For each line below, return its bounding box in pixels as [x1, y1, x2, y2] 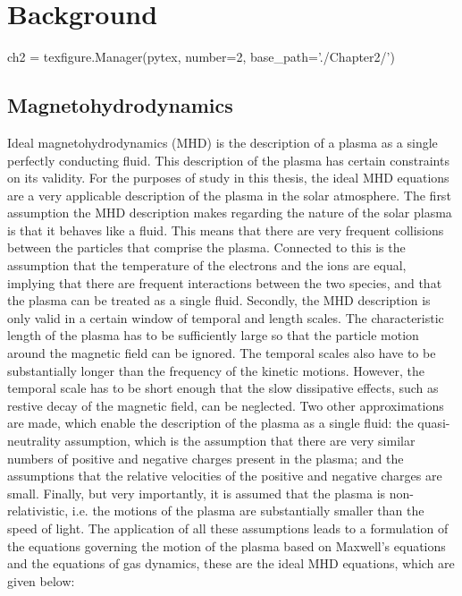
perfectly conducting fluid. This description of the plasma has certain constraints [7, 150, 449, 169]
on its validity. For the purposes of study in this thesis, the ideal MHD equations [7, 168, 449, 187]
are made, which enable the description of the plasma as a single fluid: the [7, 413, 414, 432]
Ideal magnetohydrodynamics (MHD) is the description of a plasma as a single [7, 132, 438, 151]
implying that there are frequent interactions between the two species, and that [7, 273, 442, 292]
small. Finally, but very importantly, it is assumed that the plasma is [7, 483, 386, 502]
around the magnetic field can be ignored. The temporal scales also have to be [7, 344, 436, 362]
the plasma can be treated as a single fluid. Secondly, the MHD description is [7, 291, 431, 310]
